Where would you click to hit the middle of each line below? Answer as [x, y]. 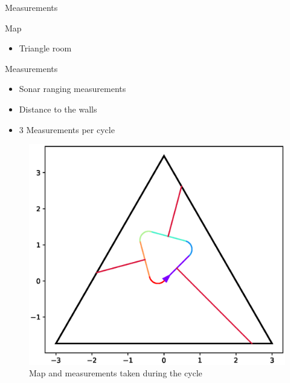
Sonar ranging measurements [72, 89]
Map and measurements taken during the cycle [116, 373]
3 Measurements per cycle [67, 129]
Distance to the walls [58, 109]
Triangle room [45, 48]
